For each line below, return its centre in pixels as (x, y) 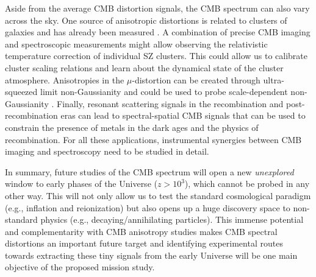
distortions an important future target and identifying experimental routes (144, 243)
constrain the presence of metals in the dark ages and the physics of (132, 127)
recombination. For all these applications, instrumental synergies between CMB (153, 139)
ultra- (274, 79)
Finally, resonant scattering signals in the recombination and (170, 103)
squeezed (21, 92)
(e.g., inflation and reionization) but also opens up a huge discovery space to (148, 207)
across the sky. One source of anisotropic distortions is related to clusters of (146, 20)
